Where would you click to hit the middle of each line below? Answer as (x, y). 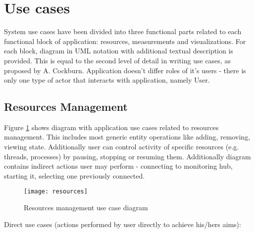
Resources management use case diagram (86, 208)
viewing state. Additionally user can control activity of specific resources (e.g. (122, 147)
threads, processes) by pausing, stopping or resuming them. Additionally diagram (127, 156)
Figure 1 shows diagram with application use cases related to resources (111, 127)
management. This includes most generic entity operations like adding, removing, (127, 137)
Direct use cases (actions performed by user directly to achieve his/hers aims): (123, 224)
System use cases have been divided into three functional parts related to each (123, 31)
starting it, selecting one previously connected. (75, 175)
